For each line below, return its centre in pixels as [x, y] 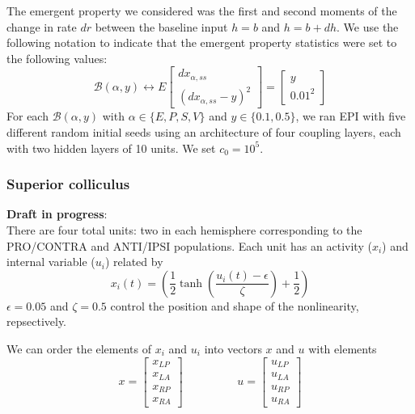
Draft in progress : [57, 214]
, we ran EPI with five [351, 116]
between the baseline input [161, 26]
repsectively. [37, 321]
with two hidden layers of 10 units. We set [111, 148]
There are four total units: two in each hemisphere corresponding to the [184, 230]
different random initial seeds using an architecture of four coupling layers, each [204, 132]
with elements [343, 348]
